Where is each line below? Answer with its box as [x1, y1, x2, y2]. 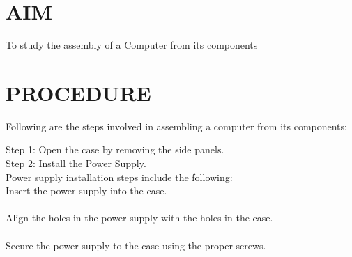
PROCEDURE [6, 78, 151, 107]
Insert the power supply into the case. [6, 183, 167, 198]
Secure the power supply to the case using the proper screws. [6, 237, 266, 252]
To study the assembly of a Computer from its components [6, 38, 258, 52]
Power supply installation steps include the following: [6, 169, 233, 184]
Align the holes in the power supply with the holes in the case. [6, 210, 273, 225]
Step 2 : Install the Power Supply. [6, 156, 146, 171]
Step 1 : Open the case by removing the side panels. [6, 142, 224, 157]
